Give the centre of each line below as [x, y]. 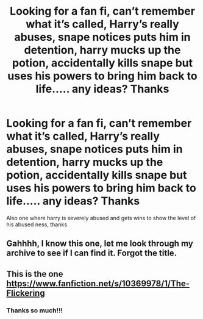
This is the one [35, 274]
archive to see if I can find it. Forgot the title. [92, 253]
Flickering [26, 293]
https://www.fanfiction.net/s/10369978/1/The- [98, 283]
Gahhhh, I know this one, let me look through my [100, 244]
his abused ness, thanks [37, 224]
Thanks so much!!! [34, 310]
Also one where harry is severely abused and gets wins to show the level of [101, 218]
